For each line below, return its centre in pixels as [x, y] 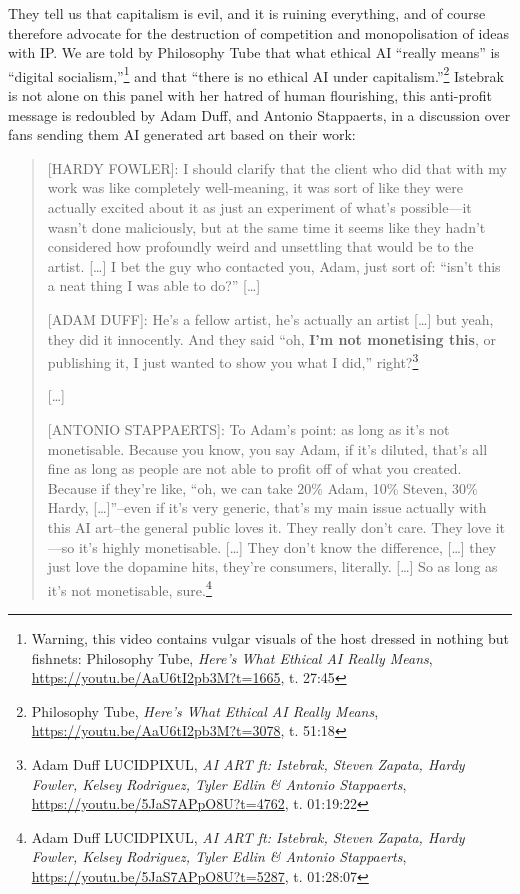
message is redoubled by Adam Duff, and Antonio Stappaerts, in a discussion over [259, 114]
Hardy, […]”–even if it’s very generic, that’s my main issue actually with [267, 507]
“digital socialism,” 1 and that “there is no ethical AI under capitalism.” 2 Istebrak [256, 74]
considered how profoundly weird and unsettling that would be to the [260, 246]
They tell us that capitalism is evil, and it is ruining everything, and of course [247, 13]
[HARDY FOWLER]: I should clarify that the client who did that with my [277, 167]
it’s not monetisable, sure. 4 [129, 588]
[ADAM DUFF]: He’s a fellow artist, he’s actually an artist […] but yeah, [270, 318]
